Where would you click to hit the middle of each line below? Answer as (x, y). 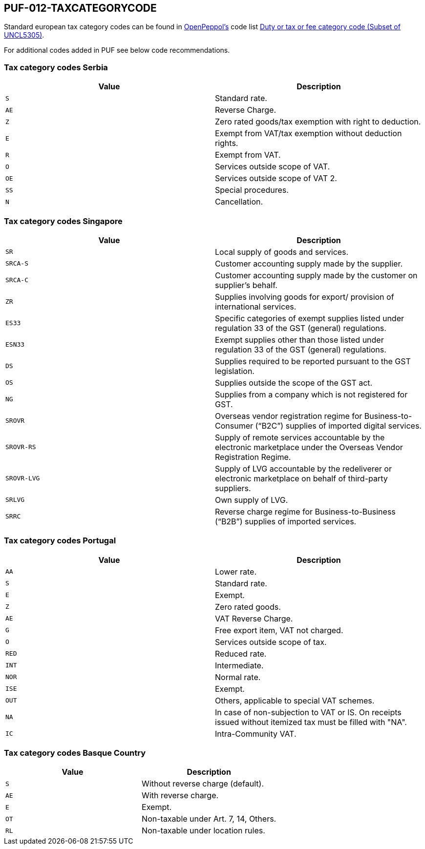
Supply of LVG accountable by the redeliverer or (303, 468)
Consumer (234, 425)
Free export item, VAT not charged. (279, 630)
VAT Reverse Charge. (254, 618)
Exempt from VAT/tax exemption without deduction (308, 134)
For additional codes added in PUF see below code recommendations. (117, 50)
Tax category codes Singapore (63, 221)
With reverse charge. (180, 796)
